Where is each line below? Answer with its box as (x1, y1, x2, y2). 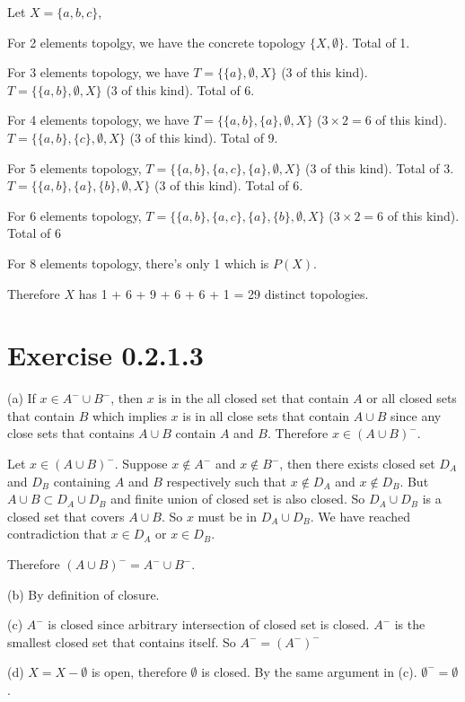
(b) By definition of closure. (7, 584, 160, 603)
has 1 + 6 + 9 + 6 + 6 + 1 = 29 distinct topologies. (78, 284, 369, 303)
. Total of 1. (344, 32, 410, 51)
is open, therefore (91, 663, 187, 681)
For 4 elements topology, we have (7, 110, 189, 129)
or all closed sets (366, 389, 457, 408)
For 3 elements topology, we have (7, 63, 189, 82)
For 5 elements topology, (7, 158, 142, 177)
